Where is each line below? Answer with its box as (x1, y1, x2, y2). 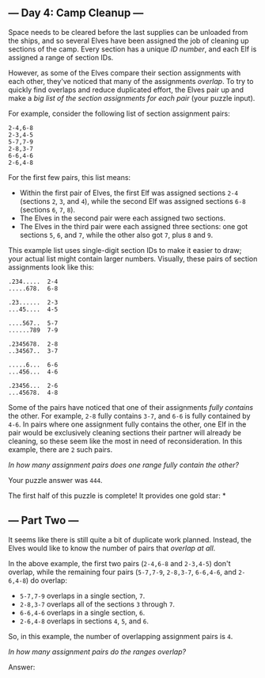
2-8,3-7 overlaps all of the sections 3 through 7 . (19, 599, 176, 609)
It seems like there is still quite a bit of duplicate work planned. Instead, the (8, 534, 252, 544)
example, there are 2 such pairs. (8, 444, 113, 454)
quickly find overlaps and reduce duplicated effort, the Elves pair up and (8, 85, 244, 94)
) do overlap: (25, 575, 67, 585)
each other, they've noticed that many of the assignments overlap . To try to (8, 76, 254, 86)
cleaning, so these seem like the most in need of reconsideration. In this (8, 436, 243, 446)
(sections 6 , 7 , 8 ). (19, 205, 76, 214)
